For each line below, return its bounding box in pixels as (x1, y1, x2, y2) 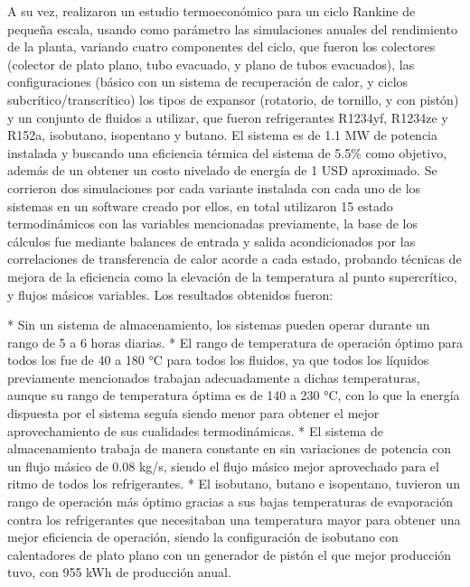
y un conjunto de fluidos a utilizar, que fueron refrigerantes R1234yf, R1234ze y (7, 107, 448, 126)
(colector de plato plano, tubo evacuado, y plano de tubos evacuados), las (7, 54, 415, 73)
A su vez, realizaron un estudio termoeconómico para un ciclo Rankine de (7, 2, 416, 20)
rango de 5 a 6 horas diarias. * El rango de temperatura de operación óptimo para (7, 332, 463, 351)
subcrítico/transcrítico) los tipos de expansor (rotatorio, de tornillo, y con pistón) (7, 89, 459, 108)
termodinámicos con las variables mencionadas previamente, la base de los (7, 214, 418, 233)
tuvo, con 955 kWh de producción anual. (7, 563, 231, 582)
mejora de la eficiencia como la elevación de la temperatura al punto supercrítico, (7, 266, 457, 285)
